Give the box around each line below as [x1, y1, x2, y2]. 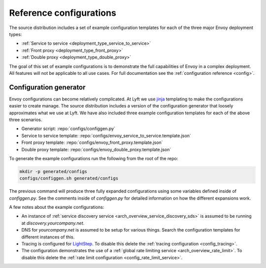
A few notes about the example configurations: [9, 204, 104, 210]
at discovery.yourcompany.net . [21, 220, 85, 226]
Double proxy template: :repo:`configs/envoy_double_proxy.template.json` [21, 146, 171, 152]
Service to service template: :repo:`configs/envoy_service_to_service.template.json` [21, 133, 192, 138]
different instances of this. [21, 234, 75, 240]
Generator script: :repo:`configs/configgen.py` [21, 126, 116, 132]
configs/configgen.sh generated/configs [19, 175, 118, 181]
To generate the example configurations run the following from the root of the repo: [9, 155, 178, 161]
